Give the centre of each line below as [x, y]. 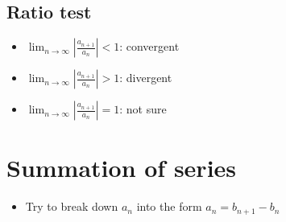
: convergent [149, 46]
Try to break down [72, 206]
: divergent [146, 78]
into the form [169, 206]
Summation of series [122, 168]
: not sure [143, 109]
